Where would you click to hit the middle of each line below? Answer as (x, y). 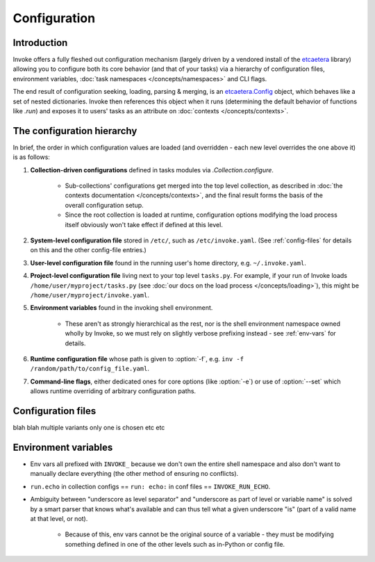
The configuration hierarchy (75, 131)
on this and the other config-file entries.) (89, 250)
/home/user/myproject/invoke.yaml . (90, 295)
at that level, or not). (59, 518)
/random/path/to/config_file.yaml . (90, 369)
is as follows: (31, 157)
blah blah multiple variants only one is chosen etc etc (89, 428)
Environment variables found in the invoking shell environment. (122, 308)
